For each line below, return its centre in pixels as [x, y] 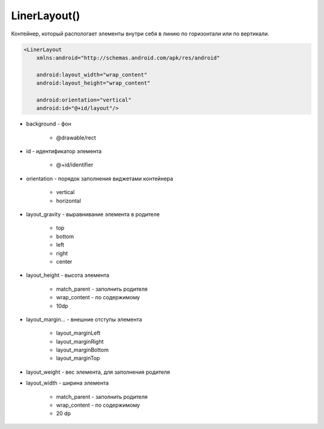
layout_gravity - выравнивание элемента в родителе [93, 214]
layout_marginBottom [82, 350]
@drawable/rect [76, 138]
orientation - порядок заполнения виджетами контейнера [100, 178]
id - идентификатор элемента [64, 151]
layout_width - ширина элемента [67, 383]
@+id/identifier [75, 165]
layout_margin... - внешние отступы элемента [84, 319]
